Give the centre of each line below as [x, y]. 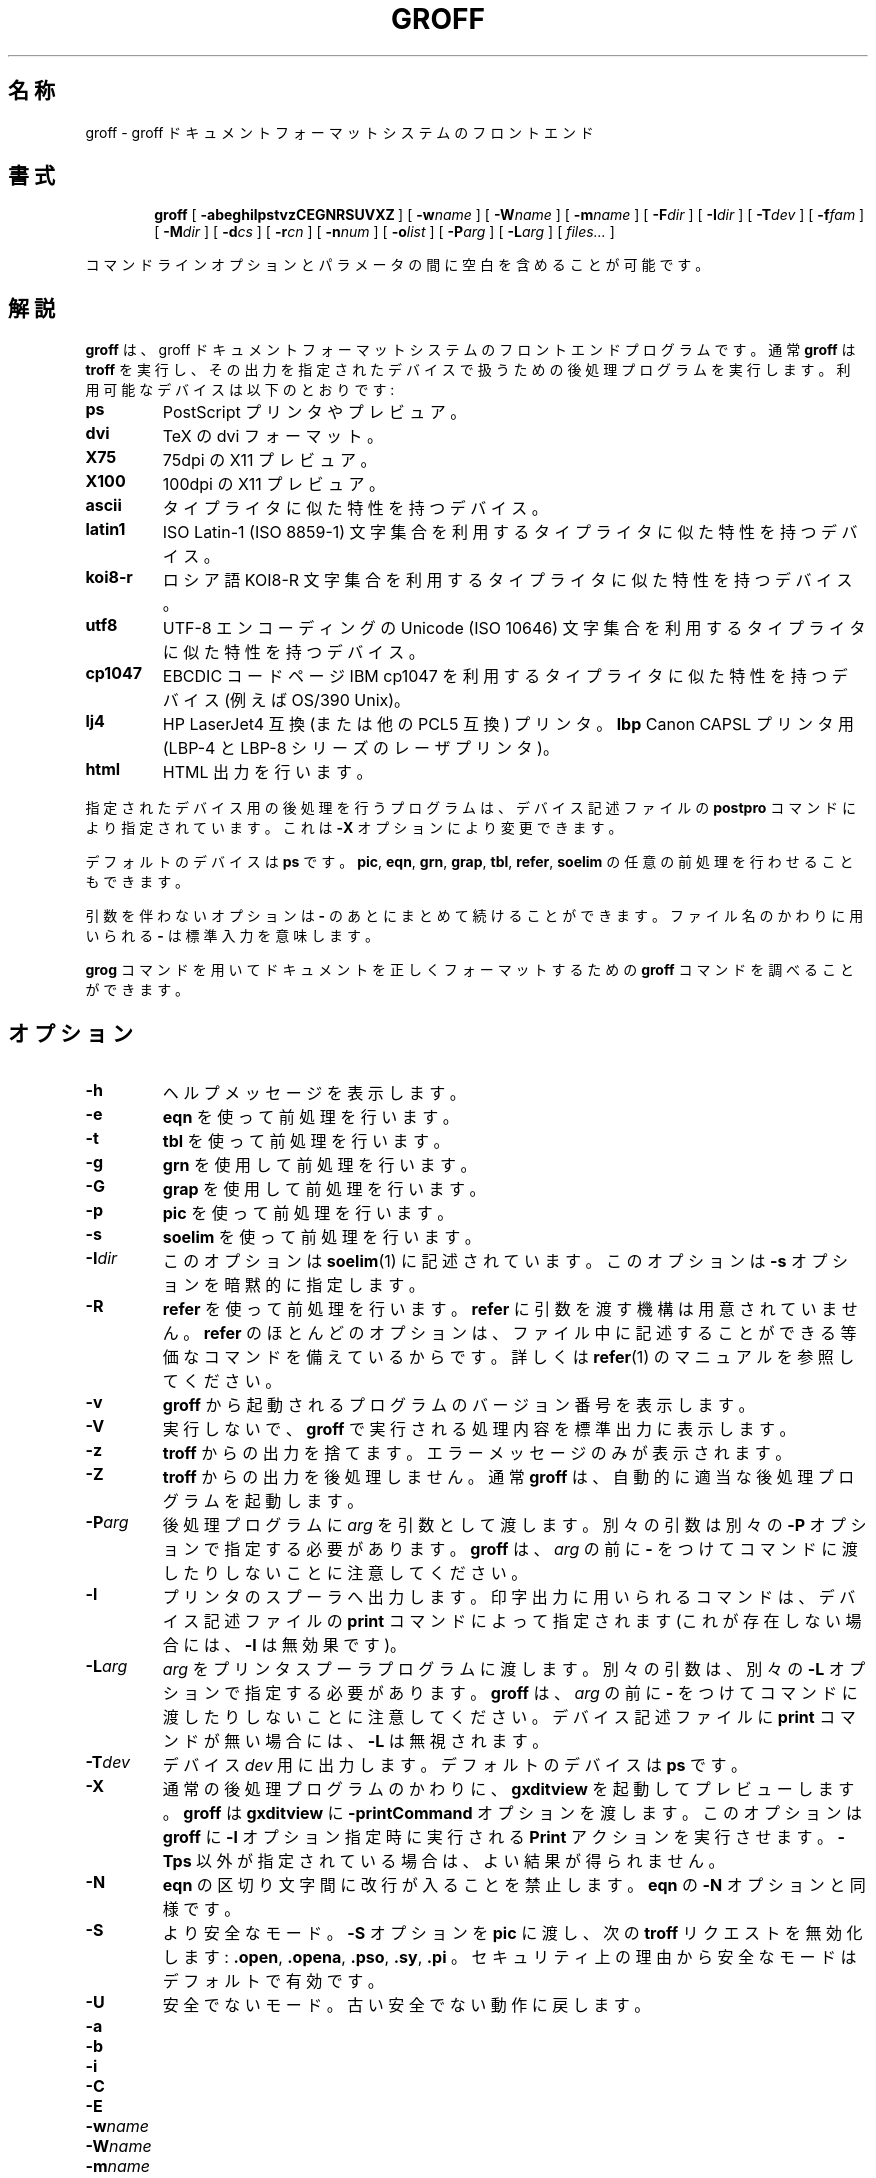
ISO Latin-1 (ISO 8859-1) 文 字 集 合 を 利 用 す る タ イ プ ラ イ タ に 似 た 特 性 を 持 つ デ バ [510, 532]
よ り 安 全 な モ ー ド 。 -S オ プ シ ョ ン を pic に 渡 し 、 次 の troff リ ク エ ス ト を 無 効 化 [512, 1933]
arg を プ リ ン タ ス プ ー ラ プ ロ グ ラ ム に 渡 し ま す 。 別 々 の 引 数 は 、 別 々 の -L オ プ [514, 1669]
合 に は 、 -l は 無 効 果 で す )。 [284, 1645]
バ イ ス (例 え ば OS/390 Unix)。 [286, 700]
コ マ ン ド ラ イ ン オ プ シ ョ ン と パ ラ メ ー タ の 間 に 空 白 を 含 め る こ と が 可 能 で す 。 [397, 265]
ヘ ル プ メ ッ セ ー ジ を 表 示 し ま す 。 [314, 1093]
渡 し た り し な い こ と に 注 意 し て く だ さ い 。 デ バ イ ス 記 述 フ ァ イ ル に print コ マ [509, 1717]
